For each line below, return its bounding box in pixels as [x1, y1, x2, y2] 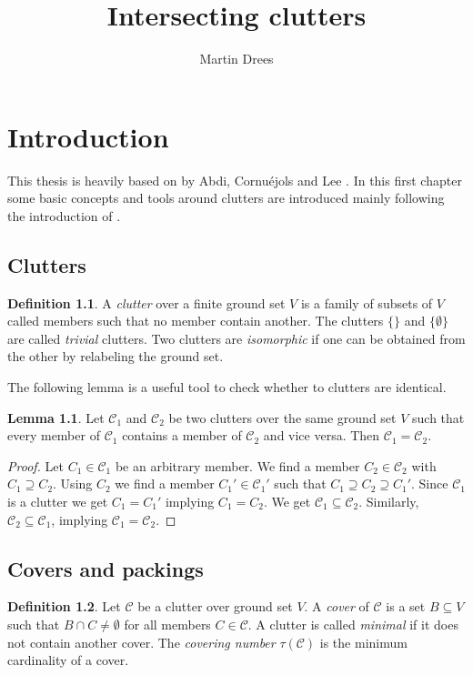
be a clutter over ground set [137, 597, 293, 616]
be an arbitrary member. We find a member [115, 456, 360, 475]
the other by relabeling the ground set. [7, 347, 224, 366]
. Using [53, 474, 93, 493]
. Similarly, [358, 491, 419, 510]
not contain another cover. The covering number [7, 632, 276, 651]
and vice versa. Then [263, 426, 380, 445]
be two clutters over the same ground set [168, 408, 397, 427]
